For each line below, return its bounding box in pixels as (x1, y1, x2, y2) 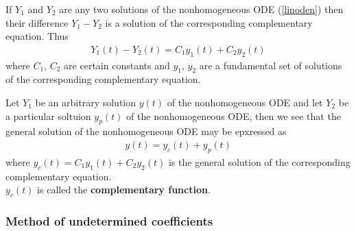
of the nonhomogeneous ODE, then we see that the (126, 108, 341, 123)
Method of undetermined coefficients (5, 212, 213, 229)
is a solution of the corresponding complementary (105, 15, 313, 29)
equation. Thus (5, 29, 69, 43)
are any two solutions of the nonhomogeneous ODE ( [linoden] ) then (59, 2, 344, 16)
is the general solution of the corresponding (168, 154, 351, 169)
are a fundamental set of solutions (199, 58, 342, 72)
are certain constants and (64, 58, 170, 72)
